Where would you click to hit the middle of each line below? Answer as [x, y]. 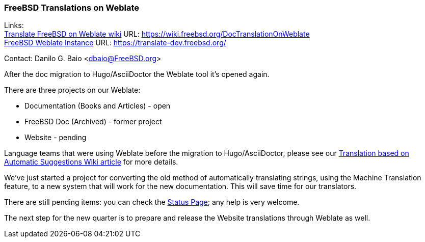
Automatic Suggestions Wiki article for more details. [91, 162]
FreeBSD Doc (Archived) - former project [93, 122]
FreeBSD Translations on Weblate [72, 8]
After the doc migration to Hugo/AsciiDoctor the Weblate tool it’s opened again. [137, 74]
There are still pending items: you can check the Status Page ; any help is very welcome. [152, 202]
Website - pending [56, 138]
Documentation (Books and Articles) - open [98, 106]
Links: [14, 25]
